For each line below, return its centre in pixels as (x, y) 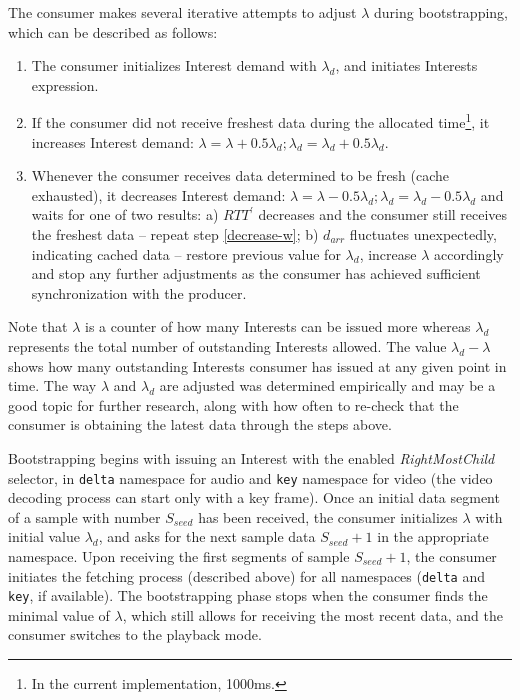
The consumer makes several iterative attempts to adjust (182, 12)
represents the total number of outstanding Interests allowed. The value (227, 345)
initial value (44, 536)
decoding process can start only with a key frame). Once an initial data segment (254, 497)
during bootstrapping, (441, 12)
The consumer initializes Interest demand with (174, 65)
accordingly (469, 253)
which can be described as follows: (113, 31)
